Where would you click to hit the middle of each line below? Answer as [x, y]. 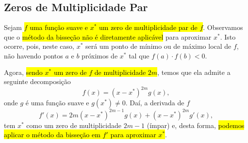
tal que [139, 55]
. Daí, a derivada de [155, 103]
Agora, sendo [23, 72]
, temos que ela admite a [194, 72]
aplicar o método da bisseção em [52, 135]
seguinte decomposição [37, 81]
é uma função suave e [57, 103]
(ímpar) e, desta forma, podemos [196, 125]
